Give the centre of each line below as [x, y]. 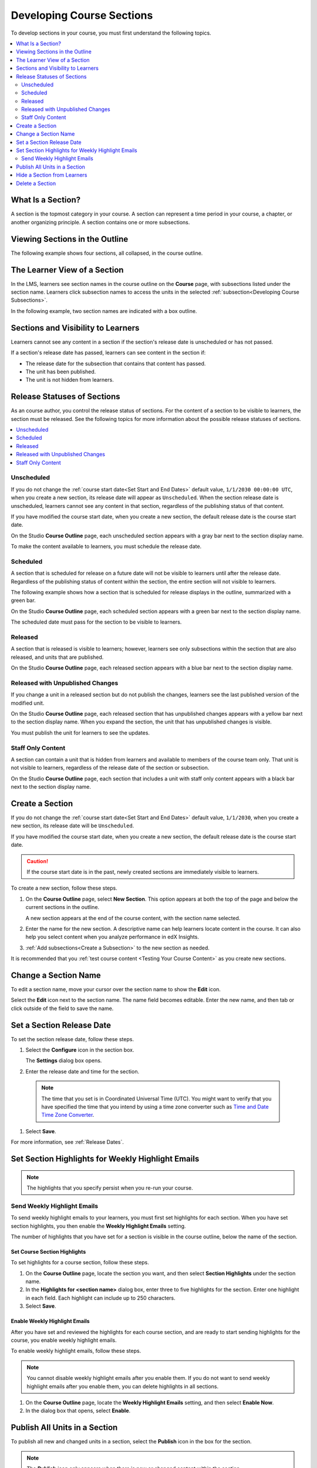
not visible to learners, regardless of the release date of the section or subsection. [110, 768]
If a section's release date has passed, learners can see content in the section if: [108, 353]
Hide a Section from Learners [52, 175]
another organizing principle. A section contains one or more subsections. [100, 222]
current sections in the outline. [63, 907]
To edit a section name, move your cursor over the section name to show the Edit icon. [116, 989]
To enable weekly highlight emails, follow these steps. [76, 1351]
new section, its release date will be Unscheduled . [72, 826]
